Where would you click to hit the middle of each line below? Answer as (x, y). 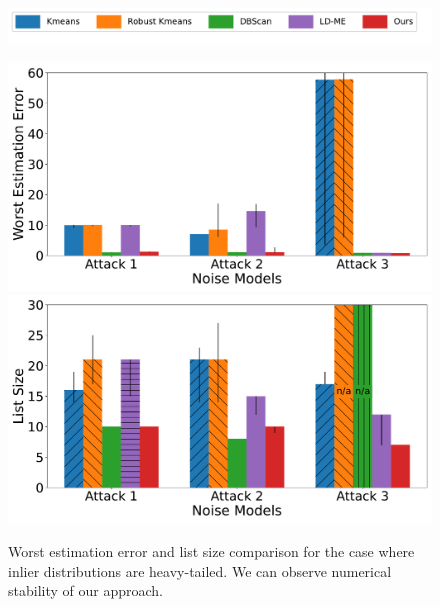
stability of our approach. (85, 590)
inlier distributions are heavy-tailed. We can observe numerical (200, 570)
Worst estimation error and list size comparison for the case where (211, 551)
